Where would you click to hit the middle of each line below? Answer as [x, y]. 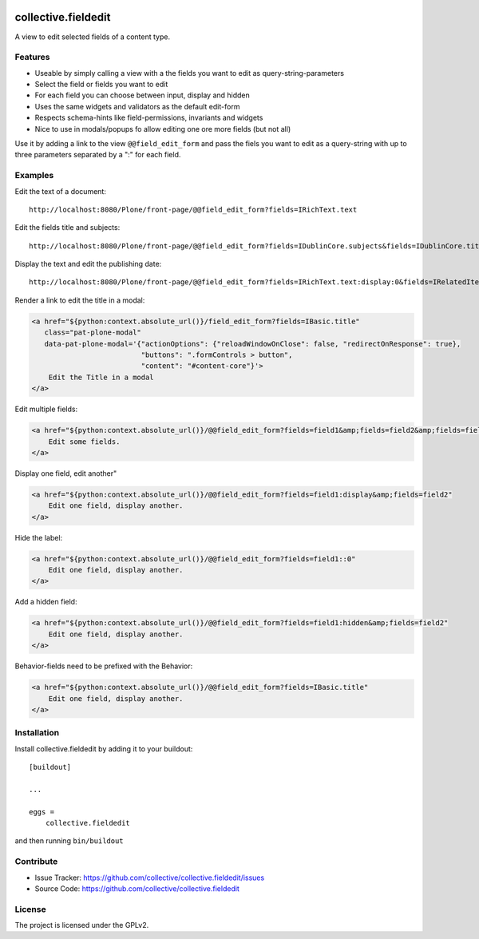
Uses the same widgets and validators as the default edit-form [137, 106]
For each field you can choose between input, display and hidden [143, 95]
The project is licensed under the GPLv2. [82, 925]
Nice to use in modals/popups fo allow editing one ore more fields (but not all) [163, 129]
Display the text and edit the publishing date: [88, 264]
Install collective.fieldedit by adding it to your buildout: [104, 749]
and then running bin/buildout [69, 841]
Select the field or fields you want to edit [101, 85]
